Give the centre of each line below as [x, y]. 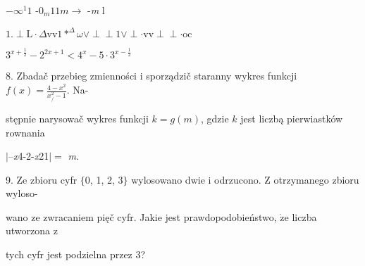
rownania [25, 132]
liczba [304, 216]
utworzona [28, 230]
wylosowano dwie [168, 179]
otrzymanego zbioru [316, 179]
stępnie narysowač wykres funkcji [77, 118]
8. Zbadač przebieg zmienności [71, 76]
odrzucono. [238, 179]
